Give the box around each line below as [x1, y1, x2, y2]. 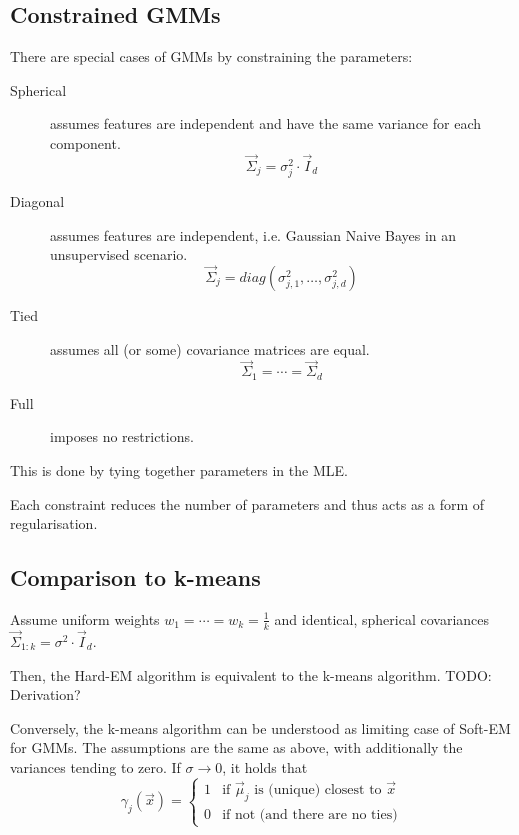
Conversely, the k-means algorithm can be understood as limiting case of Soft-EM [10, 717, 511, 738]
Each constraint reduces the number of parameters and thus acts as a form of [10, 493, 485, 514]
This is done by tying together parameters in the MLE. [10, 460, 348, 480]
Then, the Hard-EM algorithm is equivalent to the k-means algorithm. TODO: [10, 664, 492, 685]
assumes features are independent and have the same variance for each [50, 113, 481, 134]
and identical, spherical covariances [274, 608, 490, 629]
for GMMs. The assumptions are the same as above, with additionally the [10, 737, 463, 758]
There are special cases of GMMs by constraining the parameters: [10, 46, 413, 67]
